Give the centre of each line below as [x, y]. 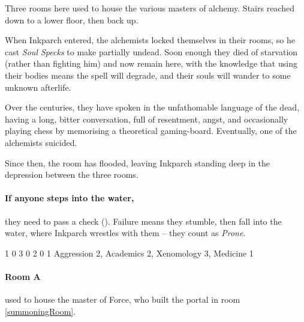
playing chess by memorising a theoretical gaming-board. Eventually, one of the [151, 131]
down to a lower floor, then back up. [72, 20]
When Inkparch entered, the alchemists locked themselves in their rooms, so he [150, 40]
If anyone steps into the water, [70, 198]
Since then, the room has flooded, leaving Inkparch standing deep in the [138, 163]
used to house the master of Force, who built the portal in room [123, 299]
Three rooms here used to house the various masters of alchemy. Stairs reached [150, 8]
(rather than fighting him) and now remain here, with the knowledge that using [151, 63]
